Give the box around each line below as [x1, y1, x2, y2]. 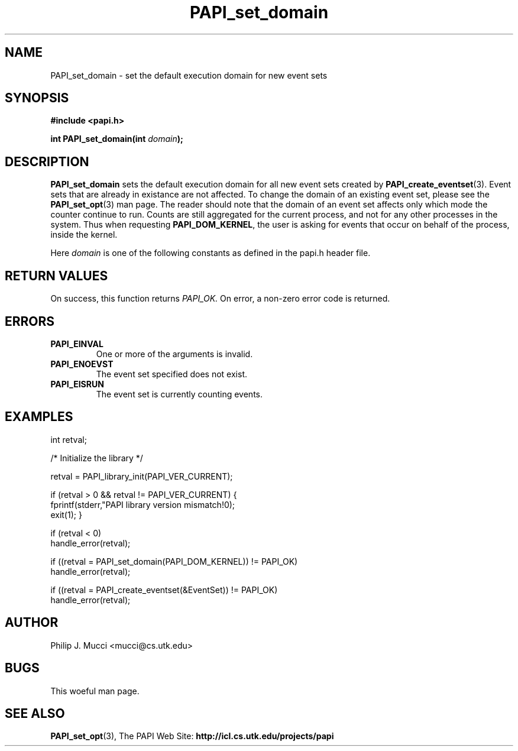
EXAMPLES [5, 409, 73, 425]
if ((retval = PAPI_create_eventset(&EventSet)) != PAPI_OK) [50, 584, 278, 595]
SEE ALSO [5, 705, 65, 721]
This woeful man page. [50, 685, 140, 696]
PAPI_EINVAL [50, 338, 103, 349]
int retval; [50, 434, 87, 445]
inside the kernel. [50, 229, 118, 240]
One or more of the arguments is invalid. [96, 348, 253, 359]
